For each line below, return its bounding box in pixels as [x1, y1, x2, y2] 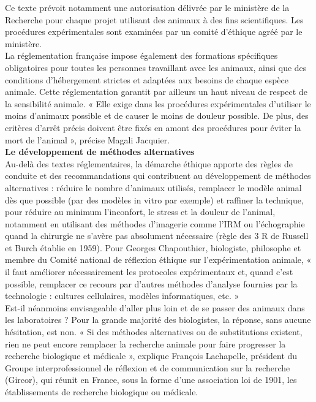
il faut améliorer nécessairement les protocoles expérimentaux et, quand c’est [5, 265, 293, 278]
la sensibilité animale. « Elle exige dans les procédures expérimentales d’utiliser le [5, 97, 311, 110]
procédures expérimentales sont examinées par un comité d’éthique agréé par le [5, 25, 303, 38]
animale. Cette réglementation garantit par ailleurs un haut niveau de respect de [5, 85, 307, 98]
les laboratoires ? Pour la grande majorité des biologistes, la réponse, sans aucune [5, 313, 311, 326]
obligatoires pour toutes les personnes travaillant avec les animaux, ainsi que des [5, 61, 307, 74]
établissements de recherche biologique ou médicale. [5, 385, 198, 398]
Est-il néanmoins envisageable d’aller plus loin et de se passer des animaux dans [5, 301, 305, 314]
